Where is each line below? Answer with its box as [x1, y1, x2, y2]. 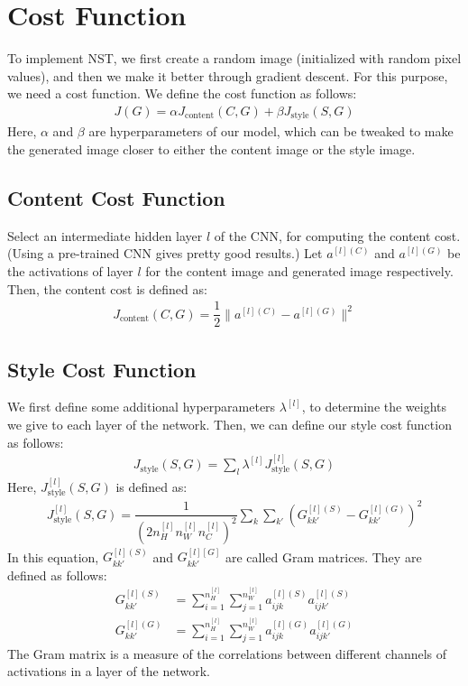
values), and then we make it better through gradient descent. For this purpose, [7, 66, 448, 85]
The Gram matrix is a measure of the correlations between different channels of [7, 644, 447, 663]
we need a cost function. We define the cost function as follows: [7, 84, 357, 103]
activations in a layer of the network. [7, 662, 210, 681]
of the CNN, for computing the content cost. [214, 226, 461, 245]
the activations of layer [7, 261, 133, 280]
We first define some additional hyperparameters [7, 397, 276, 416]
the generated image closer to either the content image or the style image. [7, 139, 416, 158]
